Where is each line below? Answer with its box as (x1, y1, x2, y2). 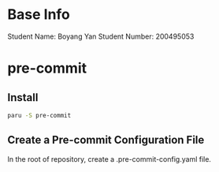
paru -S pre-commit (7, 111, 72, 119)
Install (7, 91, 39, 104)
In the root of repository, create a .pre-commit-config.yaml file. (7, 154, 212, 163)
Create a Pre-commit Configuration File (7, 133, 205, 147)
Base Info (7, 6, 70, 24)
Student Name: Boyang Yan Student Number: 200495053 (7, 32, 195, 41)
